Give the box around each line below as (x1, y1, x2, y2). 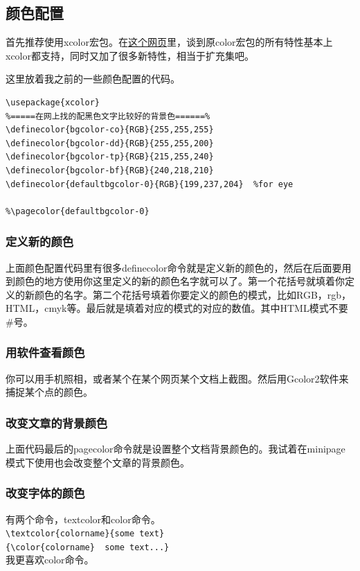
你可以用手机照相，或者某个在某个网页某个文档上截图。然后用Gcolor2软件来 (6, 371, 349, 385)
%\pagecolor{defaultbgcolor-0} (6, 206, 150, 216)
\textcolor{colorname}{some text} (6, 529, 165, 539)
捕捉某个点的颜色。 (6, 385, 93, 399)
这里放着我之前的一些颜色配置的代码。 (6, 71, 180, 86)
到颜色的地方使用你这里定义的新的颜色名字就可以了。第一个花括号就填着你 (6, 274, 345, 288)
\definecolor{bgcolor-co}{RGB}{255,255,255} (6, 125, 214, 135)
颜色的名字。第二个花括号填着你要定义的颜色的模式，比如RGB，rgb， (34, 287, 352, 301)
